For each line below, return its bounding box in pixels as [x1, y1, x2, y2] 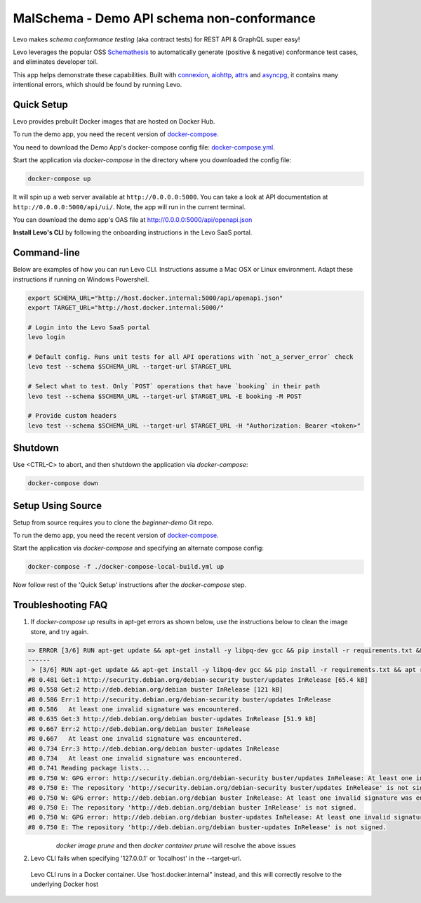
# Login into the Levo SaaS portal [27, 323, 150, 331]
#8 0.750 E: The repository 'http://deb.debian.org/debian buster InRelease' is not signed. [27, 803, 357, 811]
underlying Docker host [30, 880, 99, 888]
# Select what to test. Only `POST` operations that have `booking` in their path [27, 383, 321, 390]
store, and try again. [30, 627, 89, 635]
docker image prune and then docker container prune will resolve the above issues [56, 841, 296, 850]
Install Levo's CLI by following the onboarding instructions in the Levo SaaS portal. [13, 228, 253, 237]
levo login [27, 334, 65, 341]
